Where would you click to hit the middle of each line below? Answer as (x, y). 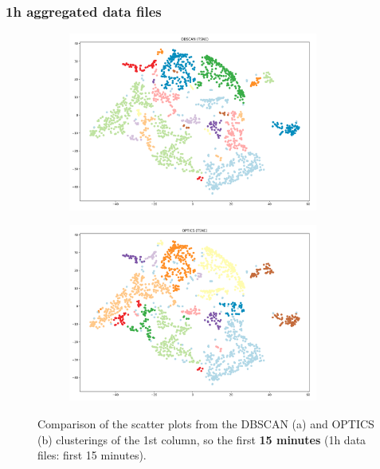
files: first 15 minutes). (92, 455)
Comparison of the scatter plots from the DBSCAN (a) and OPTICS (206, 424)
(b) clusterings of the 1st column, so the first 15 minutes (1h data (202, 439)
